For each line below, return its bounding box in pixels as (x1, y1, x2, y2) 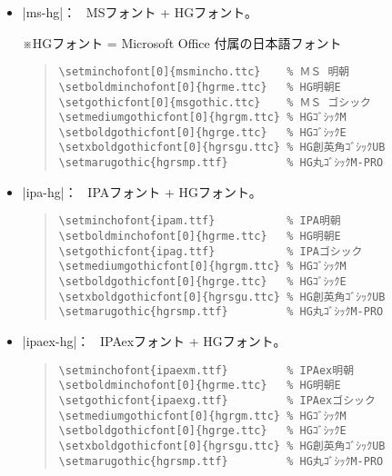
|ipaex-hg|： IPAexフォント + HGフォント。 (22, 331, 286, 350)
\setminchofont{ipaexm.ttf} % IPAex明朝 (58, 363, 355, 377)
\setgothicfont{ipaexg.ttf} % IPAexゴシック (58, 393, 376, 407)
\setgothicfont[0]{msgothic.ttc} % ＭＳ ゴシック (58, 95, 371, 109)
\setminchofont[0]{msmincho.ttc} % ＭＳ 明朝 (58, 65, 350, 79)
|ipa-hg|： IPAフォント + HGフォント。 (22, 182, 262, 201)
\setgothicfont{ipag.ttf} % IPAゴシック (58, 244, 363, 258)
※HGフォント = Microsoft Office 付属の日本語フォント (22, 33, 342, 52)
